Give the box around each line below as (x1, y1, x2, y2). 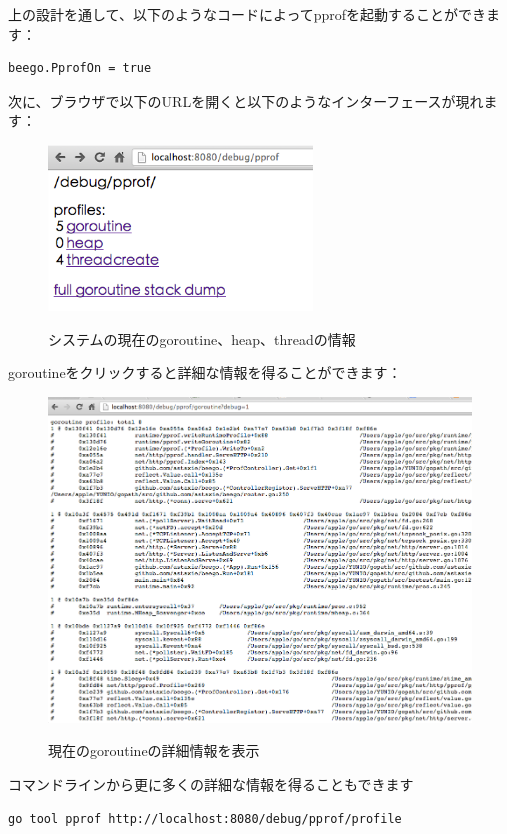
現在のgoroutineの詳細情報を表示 (48, 740, 260, 761)
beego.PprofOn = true (8, 61, 152, 76)
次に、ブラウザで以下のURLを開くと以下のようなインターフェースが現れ (8, 90, 484, 111)
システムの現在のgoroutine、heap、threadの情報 (48, 328, 356, 349)
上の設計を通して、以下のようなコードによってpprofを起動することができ (8, 4, 487, 24)
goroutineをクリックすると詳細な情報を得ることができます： (8, 362, 402, 383)
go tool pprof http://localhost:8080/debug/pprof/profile (8, 811, 402, 826)
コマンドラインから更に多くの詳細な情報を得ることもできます (8, 774, 414, 795)
